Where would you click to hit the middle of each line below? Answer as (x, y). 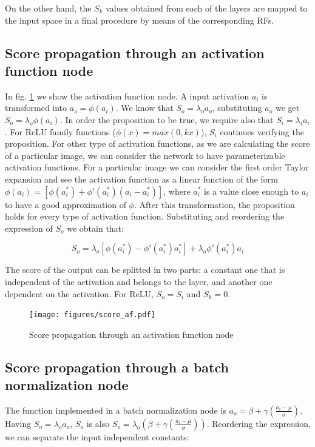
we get (287, 108)
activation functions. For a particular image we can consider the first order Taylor (157, 167)
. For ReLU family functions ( (60, 131)
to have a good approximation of (66, 204)
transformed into (36, 108)
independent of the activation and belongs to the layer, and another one (139, 281)
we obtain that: (95, 228)
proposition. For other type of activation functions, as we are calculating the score (157, 143)
